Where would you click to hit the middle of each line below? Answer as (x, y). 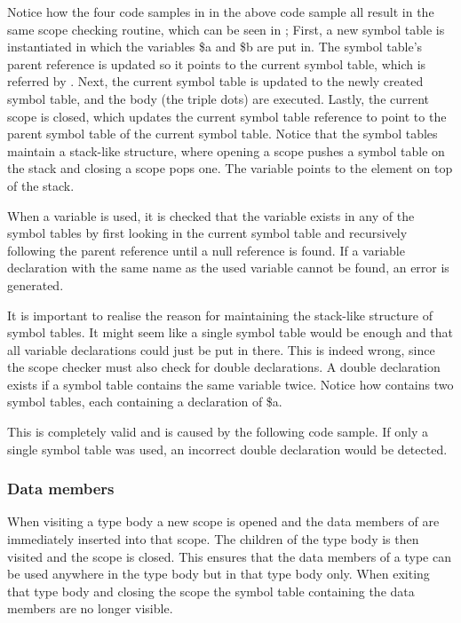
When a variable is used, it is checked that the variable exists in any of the (211, 215)
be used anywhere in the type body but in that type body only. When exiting (219, 574)
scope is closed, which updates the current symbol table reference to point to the (227, 116)
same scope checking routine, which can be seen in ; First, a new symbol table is (226, 29)
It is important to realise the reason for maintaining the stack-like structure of (220, 315)
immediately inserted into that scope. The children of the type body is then (213, 539)
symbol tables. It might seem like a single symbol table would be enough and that (230, 332)
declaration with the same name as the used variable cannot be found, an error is (228, 268)
